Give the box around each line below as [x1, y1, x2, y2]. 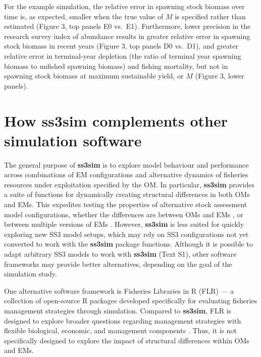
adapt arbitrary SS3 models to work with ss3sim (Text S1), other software [4, 249, 237, 259]
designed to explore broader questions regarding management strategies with [4, 315, 241, 326]
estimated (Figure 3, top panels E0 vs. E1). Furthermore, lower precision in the [4, 21, 251, 31]
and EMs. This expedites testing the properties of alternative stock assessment [4, 199, 247, 210]
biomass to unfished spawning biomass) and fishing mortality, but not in [4, 60, 228, 71]
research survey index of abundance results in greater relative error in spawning [4, 30, 250, 41]
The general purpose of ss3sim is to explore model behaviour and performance [4, 159, 249, 170]
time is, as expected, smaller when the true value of [4, 11, 164, 21]
